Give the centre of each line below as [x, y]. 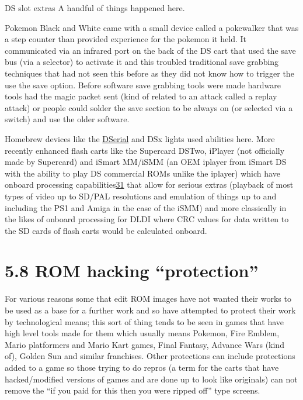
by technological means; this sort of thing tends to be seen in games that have [144, 321]
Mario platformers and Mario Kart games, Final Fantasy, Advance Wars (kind [144, 344]
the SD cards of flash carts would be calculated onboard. [106, 230]
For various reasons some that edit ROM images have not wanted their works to [148, 299]
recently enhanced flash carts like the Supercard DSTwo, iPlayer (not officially [145, 150]
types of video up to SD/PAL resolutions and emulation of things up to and [141, 196]
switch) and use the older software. [67, 119]
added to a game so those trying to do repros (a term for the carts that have [142, 367]
